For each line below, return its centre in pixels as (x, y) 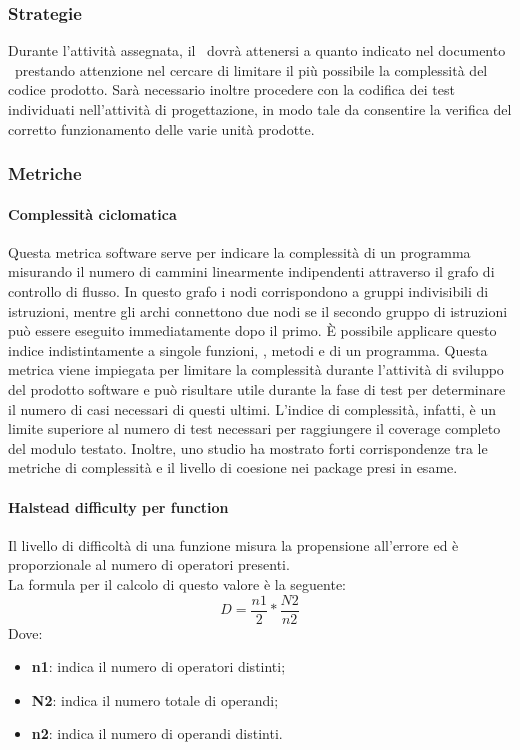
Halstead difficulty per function (118, 506)
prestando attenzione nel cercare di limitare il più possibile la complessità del (251, 69)
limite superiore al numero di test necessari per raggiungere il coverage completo (254, 428)
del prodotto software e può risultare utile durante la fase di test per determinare (257, 388)
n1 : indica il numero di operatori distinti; (158, 666)
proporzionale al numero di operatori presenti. (149, 564)
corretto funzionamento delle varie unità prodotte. (161, 128)
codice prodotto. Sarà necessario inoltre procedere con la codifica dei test (231, 89)
